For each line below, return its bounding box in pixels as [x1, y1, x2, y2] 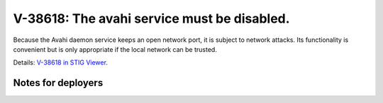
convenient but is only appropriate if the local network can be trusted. [13, 45, 218, 53]
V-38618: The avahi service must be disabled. [13, 11, 290, 26]
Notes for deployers [13, 77, 104, 89]
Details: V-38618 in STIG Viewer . [13, 58, 108, 67]
